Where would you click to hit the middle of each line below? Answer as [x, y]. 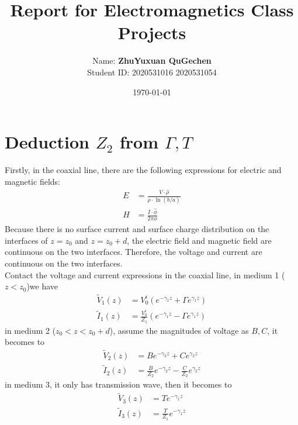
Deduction [47, 142]
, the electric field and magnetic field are [199, 240]
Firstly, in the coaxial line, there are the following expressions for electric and [143, 170]
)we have [42, 286]
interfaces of [26, 240]
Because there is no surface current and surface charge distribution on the [137, 229]
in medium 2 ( [30, 330]
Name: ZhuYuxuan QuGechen [152, 61]
